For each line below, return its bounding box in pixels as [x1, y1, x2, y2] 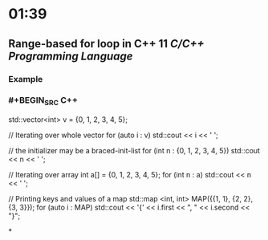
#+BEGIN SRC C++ [8, 95, 78, 108]
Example [8, 73, 43, 84]
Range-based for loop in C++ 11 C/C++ [8, 37, 205, 51]
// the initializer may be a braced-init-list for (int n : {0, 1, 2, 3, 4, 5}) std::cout [8, 146, 261, 156]
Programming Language [8, 49, 133, 63]
